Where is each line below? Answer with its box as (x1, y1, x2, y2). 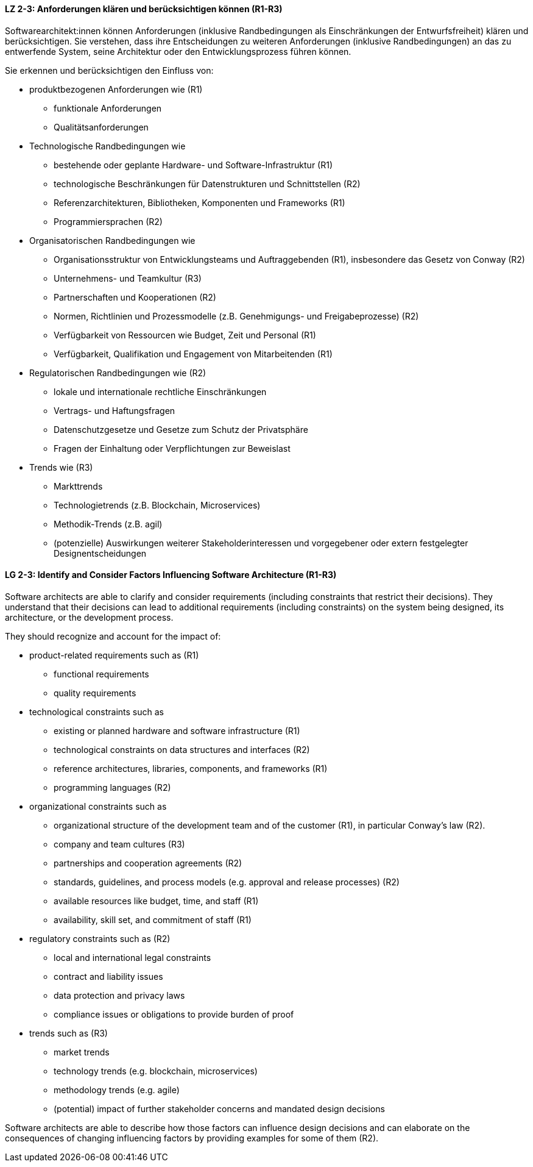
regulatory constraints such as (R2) (29, 933, 171, 944)
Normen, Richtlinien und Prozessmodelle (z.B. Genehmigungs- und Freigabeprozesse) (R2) (54, 310, 419, 321)
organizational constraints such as (29, 801, 167, 812)
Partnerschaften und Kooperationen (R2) (54, 291, 216, 302)
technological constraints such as (29, 706, 164, 717)
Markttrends (54, 480, 103, 491)
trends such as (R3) (29, 1027, 108, 1038)
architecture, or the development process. (5, 612, 174, 623)
